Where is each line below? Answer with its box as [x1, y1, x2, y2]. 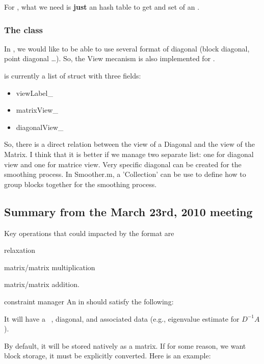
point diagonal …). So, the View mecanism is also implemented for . [4, 53, 215, 64]
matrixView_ [16, 105, 58, 115]
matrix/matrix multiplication [4, 262, 95, 272]
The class [4, 23, 43, 36]
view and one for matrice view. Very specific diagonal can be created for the [4, 159, 242, 169]
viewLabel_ [16, 87, 53, 98]
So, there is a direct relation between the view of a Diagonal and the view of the [4, 139, 255, 149]
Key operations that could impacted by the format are [4, 227, 174, 238]
